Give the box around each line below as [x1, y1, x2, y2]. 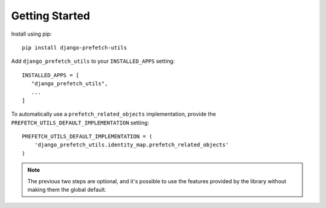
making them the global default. [27, 186, 107, 193]
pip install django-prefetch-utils [22, 44, 127, 51]
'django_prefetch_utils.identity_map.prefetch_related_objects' [34, 141, 229, 148]
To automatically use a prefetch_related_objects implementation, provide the [11, 111, 217, 118]
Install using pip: [11, 30, 53, 37]
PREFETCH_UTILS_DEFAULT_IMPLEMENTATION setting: [11, 119, 149, 126]
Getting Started [11, 9, 91, 22]
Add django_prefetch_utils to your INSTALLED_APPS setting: [11, 57, 175, 65]
